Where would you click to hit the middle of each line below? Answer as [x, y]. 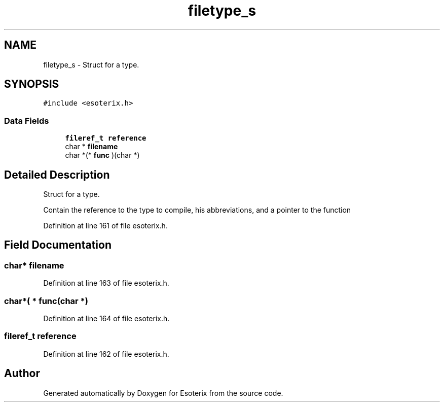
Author [22, 374]
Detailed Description [57, 175]
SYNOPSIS [32, 84]
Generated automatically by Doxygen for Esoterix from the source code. [163, 393]
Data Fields [27, 121]
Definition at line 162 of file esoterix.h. [106, 354]
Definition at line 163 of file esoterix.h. [106, 283]
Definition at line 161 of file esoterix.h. [105, 226]
